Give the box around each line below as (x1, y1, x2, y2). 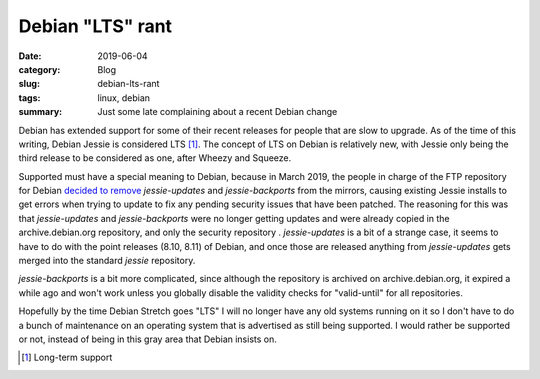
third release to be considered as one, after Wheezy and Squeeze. (18, 152, 292, 164)
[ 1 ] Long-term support (21, 351, 113, 364)
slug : (18, 78, 40, 90)
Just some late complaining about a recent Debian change (97, 106, 338, 118)
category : (18, 63, 61, 75)
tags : (18, 91, 41, 104)
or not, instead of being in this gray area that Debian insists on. (18, 333, 277, 345)
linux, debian (97, 91, 150, 104)
